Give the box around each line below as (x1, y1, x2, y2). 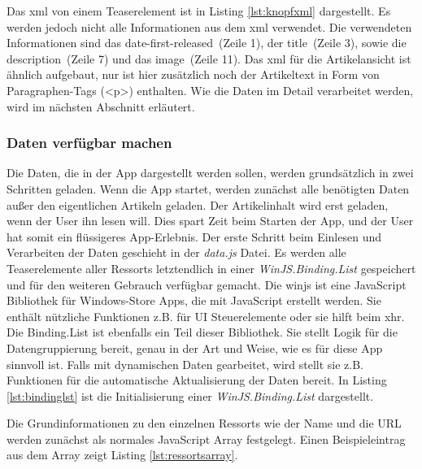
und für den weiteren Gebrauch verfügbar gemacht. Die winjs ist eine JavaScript (7, 276, 407, 293)
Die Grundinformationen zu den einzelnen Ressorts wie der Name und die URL (7, 415, 402, 432)
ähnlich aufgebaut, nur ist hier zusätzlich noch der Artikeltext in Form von (7, 66, 380, 83)
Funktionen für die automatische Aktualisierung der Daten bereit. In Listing (7, 371, 387, 389)
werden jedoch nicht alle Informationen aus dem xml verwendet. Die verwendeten (7, 18, 412, 35)
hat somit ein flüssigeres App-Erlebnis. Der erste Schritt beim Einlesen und (7, 228, 381, 245)
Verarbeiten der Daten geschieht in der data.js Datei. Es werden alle (7, 244, 346, 261)
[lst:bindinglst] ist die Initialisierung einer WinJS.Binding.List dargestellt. (7, 387, 374, 404)
